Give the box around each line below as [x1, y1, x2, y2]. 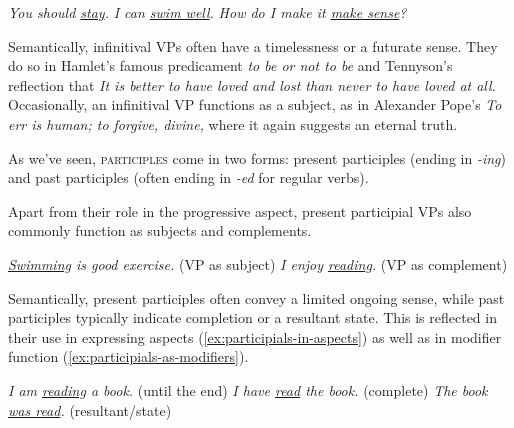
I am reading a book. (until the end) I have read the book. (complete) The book [8, 379, 488, 400]
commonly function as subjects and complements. [8, 220, 312, 241]
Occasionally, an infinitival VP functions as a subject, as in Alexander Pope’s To [8, 94, 502, 115]
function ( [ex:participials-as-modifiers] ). [8, 346, 249, 367]
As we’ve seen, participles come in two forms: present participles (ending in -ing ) [8, 147, 506, 168]
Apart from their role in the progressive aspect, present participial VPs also [8, 200, 472, 221]
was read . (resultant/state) [8, 399, 172, 420]
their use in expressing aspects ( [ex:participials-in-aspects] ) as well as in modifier [8, 326, 502, 347]
